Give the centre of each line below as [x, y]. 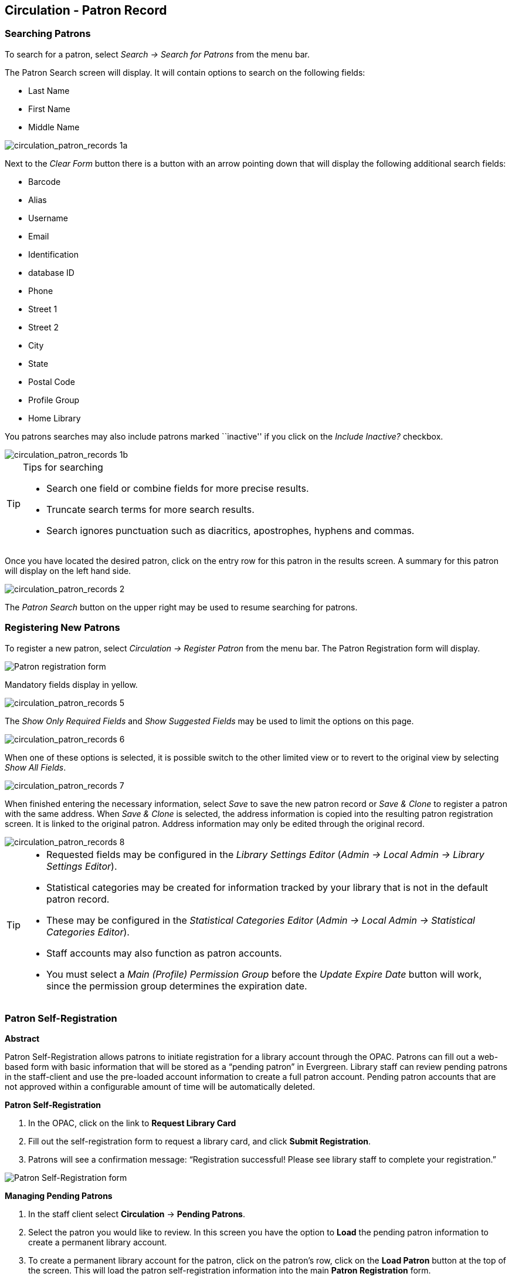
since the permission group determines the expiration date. [177, 986]
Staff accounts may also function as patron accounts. [164, 953]
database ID [51, 272]
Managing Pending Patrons [59, 1196]
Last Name [49, 90]
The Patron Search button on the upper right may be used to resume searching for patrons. [181, 607]
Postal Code [52, 381]
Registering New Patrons [62, 628]
